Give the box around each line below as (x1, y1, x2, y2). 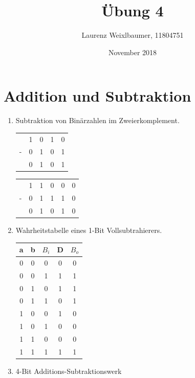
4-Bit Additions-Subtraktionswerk (15, 365, 122, 376)
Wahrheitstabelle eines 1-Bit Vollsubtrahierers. (15, 224, 162, 235)
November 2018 (108, 46, 157, 57)
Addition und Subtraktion (4, 85, 191, 106)
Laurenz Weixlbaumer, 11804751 (81, 30, 184, 40)
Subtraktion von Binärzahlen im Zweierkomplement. (15, 115, 180, 126)
